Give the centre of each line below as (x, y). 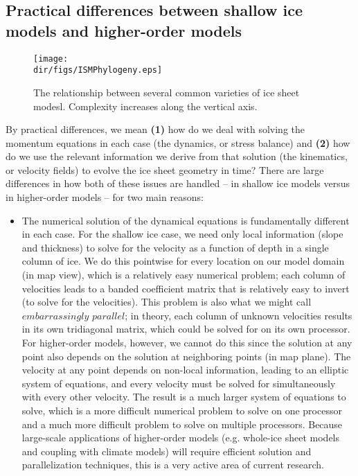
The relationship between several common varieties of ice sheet (167, 92)
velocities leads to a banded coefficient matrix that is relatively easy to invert (186, 288)
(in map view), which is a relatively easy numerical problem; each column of (184, 275)
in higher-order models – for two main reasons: (105, 197)
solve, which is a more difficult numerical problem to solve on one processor (182, 410)
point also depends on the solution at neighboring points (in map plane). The (186, 356)
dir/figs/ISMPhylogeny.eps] (98, 70)
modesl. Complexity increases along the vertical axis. (145, 106)
